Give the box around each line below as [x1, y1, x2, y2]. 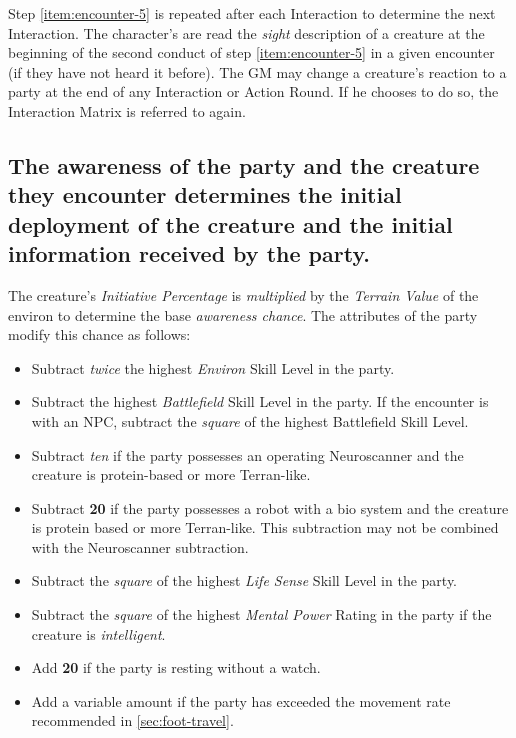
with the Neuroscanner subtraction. [31, 536, 249, 557]
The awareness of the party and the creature [8, 149, 480, 180]
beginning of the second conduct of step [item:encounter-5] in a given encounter [8, 42, 495, 63]
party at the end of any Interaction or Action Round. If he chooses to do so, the [8, 81, 499, 102]
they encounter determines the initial [8, 179, 402, 210]
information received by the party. [8, 238, 370, 269]
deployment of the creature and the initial [8, 208, 453, 239]
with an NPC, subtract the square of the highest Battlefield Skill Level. [31, 410, 469, 431]
